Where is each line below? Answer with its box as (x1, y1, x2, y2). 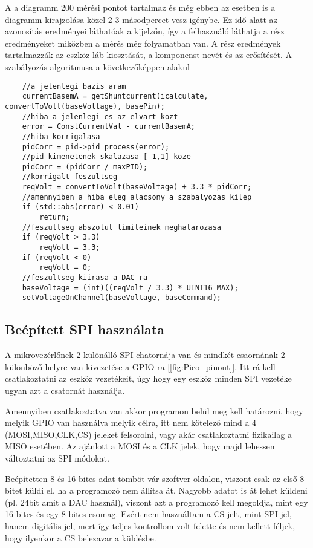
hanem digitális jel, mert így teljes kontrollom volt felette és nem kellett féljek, (5, 519, 295, 532)
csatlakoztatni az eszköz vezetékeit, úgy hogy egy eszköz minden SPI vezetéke (5, 372, 292, 385)
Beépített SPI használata (5, 320, 164, 339)
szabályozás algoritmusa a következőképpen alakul (5, 60, 190, 73)
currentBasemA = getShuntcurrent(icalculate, (22, 92, 208, 101)
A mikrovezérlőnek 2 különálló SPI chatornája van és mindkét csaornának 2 (5, 348, 285, 361)
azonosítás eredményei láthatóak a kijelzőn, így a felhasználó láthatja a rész (5, 25, 285, 38)
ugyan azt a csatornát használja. (5, 383, 125, 396)
